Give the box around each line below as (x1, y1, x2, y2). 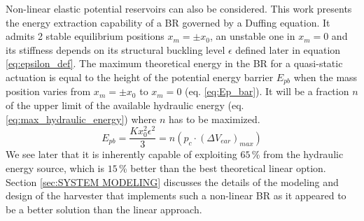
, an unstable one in (210, 29, 295, 43)
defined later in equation (235, 42, 341, 57)
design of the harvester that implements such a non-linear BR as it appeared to (6, 188, 346, 203)
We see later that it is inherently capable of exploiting (6, 147, 237, 162)
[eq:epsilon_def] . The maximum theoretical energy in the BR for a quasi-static (6, 56, 343, 71)
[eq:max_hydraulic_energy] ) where (6, 111, 157, 126)
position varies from (6, 84, 91, 99)
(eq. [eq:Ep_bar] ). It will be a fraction (185, 84, 349, 99)
